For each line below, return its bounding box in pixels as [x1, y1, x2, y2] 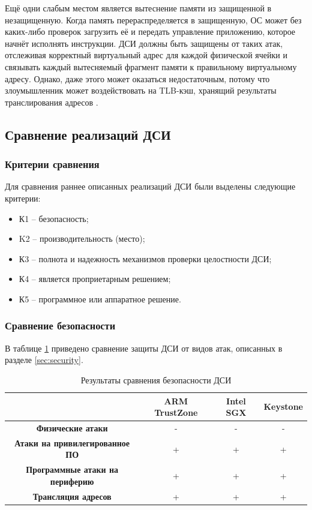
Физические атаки [36, 421, 108, 434]
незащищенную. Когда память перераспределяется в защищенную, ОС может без [5, 13, 302, 26]
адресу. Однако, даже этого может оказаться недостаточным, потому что [5, 72, 270, 85]
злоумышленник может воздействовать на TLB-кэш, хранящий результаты [5, 84, 277, 97]
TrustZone [154, 406, 198, 419]
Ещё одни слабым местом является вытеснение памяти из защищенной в [5, 2, 272, 14]
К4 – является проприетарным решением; [19, 272, 171, 285]
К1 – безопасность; [19, 212, 89, 224]
